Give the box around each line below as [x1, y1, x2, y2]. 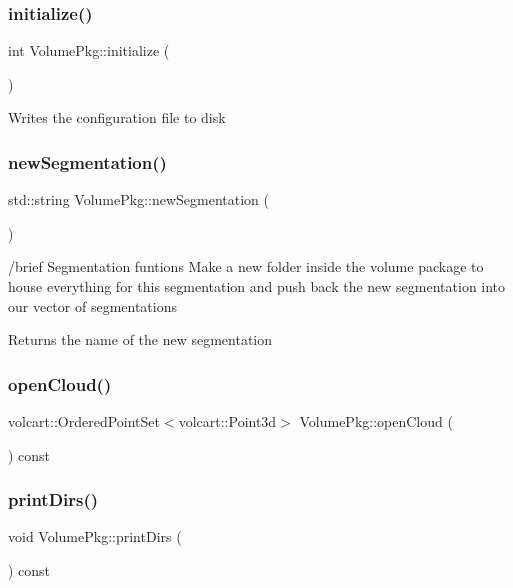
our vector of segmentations [8, 295, 177, 316]
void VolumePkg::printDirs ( [8, 526, 182, 547]
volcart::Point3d [178, 411, 277, 431]
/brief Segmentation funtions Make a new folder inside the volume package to [8, 256, 484, 277]
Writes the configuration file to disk [8, 107, 226, 128]
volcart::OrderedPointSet [8, 411, 161, 431]
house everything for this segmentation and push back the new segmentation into [8, 276, 506, 296]
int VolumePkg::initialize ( [8, 40, 170, 61]
